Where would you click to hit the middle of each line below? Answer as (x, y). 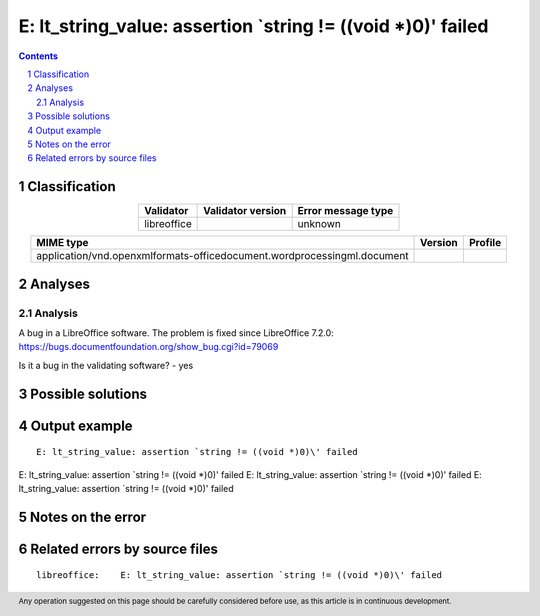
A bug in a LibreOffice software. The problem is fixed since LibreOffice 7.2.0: (176, 332)
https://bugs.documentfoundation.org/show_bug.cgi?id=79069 (148, 347)
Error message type (345, 211)
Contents (38, 56)
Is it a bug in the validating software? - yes (106, 365)
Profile (485, 243)
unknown (319, 224)
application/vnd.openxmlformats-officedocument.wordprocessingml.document (222, 256)
